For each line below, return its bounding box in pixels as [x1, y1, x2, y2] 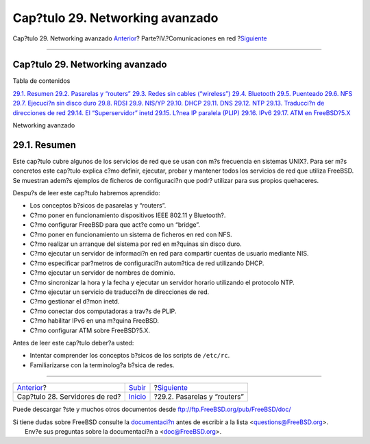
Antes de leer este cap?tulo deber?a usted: [12, 338, 134, 347]
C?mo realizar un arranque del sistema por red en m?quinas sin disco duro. [29, 240, 243, 248]
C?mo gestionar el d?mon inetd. [29, 297, 120, 306]
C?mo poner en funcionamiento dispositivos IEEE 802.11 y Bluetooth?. [29, 211, 226, 219]
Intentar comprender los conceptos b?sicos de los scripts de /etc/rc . [29, 351, 230, 360]
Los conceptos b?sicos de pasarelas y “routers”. [29, 201, 166, 210]
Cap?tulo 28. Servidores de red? [16, 392, 121, 402]
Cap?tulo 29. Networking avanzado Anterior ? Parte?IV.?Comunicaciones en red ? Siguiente [12, 34, 267, 42]
